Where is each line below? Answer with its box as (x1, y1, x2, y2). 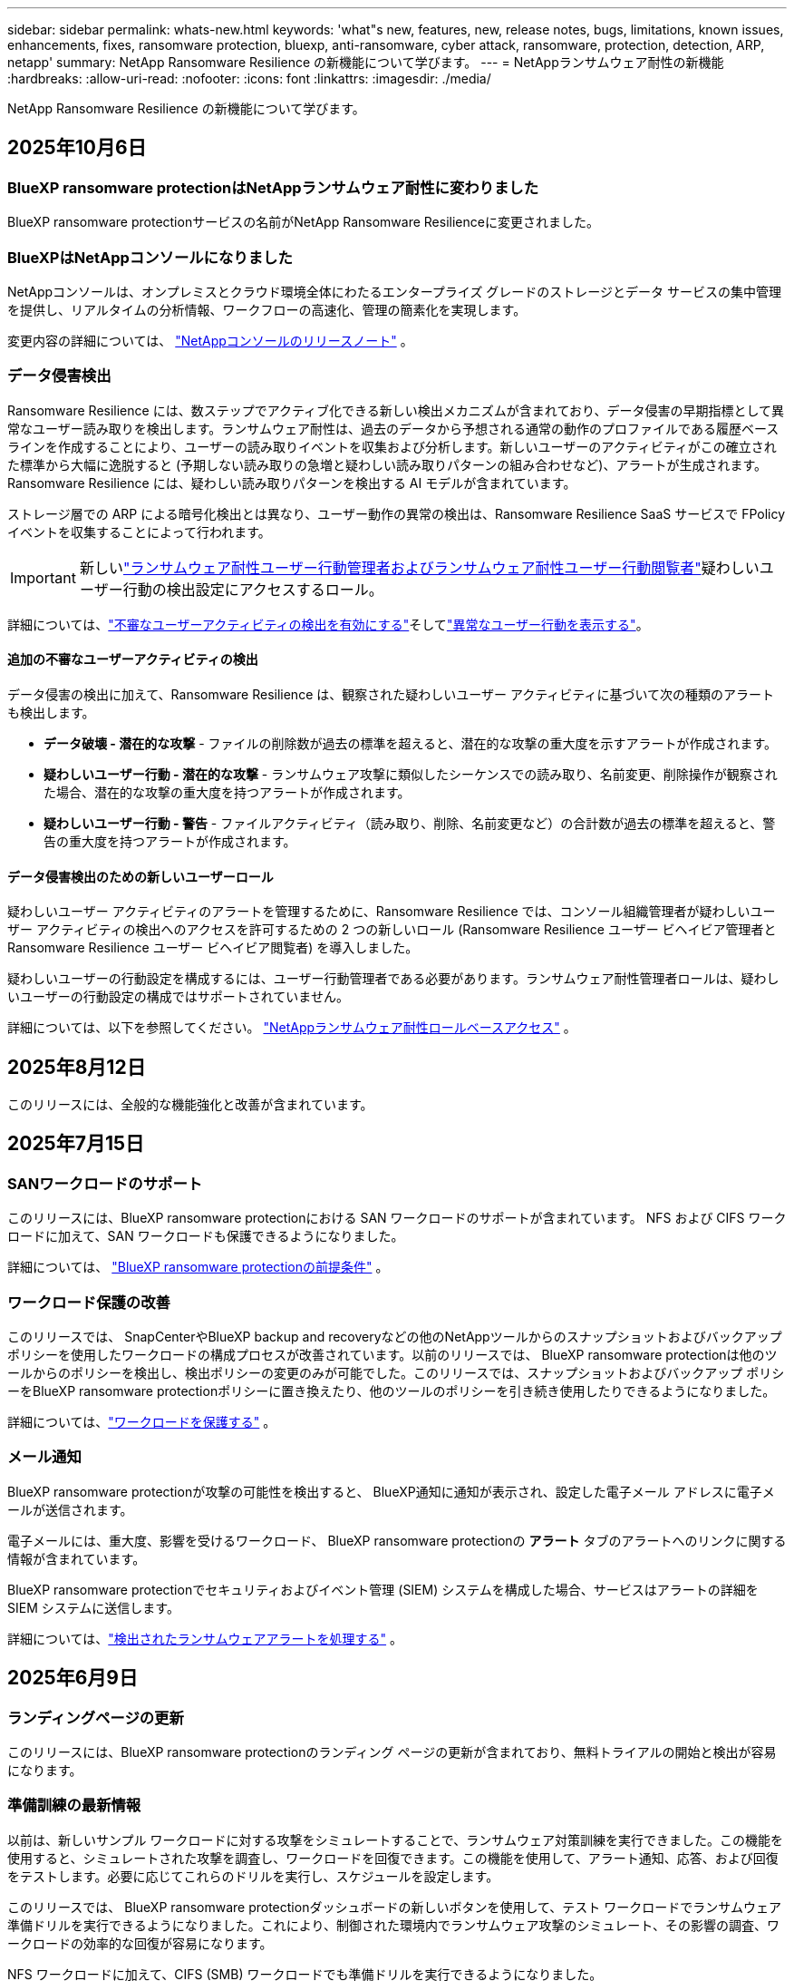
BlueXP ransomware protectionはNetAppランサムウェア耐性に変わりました (7, 178, 539, 197)
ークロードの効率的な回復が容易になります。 (7, 1935, 273, 1951)
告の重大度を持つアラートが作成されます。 (44, 833, 296, 849)
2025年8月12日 (7, 1055, 146, 1078)
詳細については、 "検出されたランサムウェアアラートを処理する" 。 (7, 1630, 403, 1646)
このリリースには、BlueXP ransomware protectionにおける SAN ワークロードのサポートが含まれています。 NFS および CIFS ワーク (7, 1210, 787, 1226)
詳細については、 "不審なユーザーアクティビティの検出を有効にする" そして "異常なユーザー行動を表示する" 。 (7, 616, 649, 632)
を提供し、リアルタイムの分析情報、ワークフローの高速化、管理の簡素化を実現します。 (7, 301, 527, 317)
